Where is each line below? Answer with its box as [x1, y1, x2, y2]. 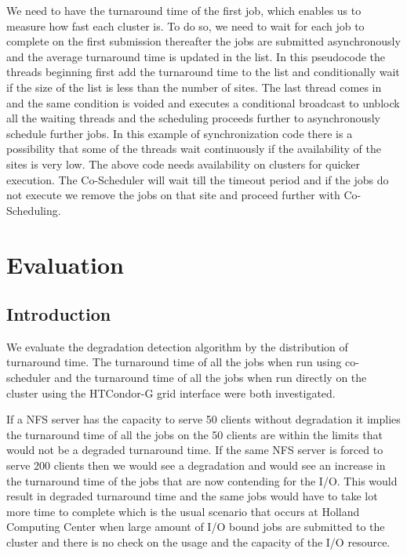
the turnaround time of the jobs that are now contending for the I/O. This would [6, 472, 398, 489]
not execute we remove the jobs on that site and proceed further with [6, 187, 340, 203]
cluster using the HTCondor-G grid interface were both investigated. [6, 384, 336, 401]
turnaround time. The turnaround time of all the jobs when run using [6, 354, 342, 370]
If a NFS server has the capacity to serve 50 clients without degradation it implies [6, 411, 401, 427]
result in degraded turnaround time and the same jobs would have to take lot [6, 488, 378, 504]
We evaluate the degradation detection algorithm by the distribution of [6, 338, 348, 354]
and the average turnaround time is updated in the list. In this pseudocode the [6, 48, 386, 64]
